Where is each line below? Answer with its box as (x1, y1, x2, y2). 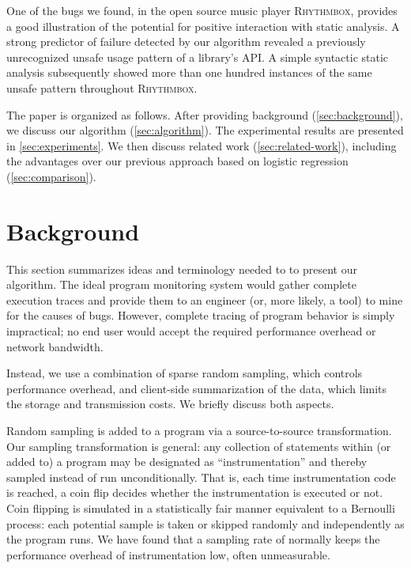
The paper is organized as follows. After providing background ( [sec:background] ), (6, 106, 403, 123)
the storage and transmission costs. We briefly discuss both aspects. (6, 396, 334, 412)
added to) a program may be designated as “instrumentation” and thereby (6, 453, 368, 470)
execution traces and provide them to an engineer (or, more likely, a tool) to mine (6, 291, 403, 308)
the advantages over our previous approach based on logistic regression (6, 153, 349, 169)
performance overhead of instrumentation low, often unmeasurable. (6, 546, 330, 562)
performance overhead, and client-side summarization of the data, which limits (6, 380, 387, 396)
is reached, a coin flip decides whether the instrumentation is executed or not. (6, 484, 383, 501)
